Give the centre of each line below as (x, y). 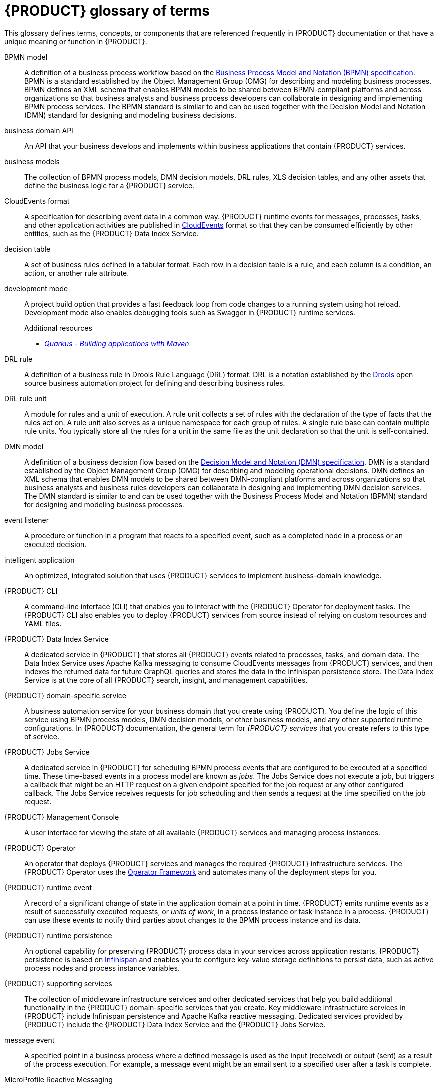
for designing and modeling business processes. (104, 504)
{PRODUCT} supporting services (58, 983)
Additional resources (58, 328)
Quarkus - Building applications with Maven (117, 343)
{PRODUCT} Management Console (62, 817)
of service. (42, 736)
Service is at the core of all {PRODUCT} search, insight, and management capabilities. (166, 680)
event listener (26, 520)
